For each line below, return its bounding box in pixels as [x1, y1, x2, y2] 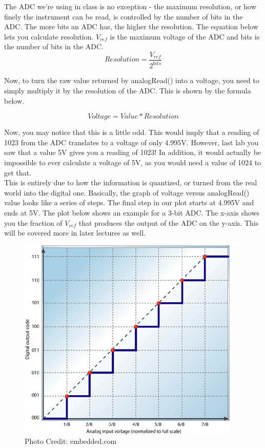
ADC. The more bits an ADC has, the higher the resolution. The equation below [4, 21, 258, 32]
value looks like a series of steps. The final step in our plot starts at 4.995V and [4, 197, 254, 208]
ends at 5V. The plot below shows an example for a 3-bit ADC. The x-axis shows [4, 207, 260, 218]
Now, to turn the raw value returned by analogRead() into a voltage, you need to [4, 75, 259, 86]
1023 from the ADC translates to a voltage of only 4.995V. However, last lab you [4, 137, 259, 147]
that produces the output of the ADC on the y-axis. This [78, 217, 259, 228]
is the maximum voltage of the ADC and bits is [110, 31, 260, 42]
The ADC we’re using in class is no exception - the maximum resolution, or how [4, 1, 256, 11]
